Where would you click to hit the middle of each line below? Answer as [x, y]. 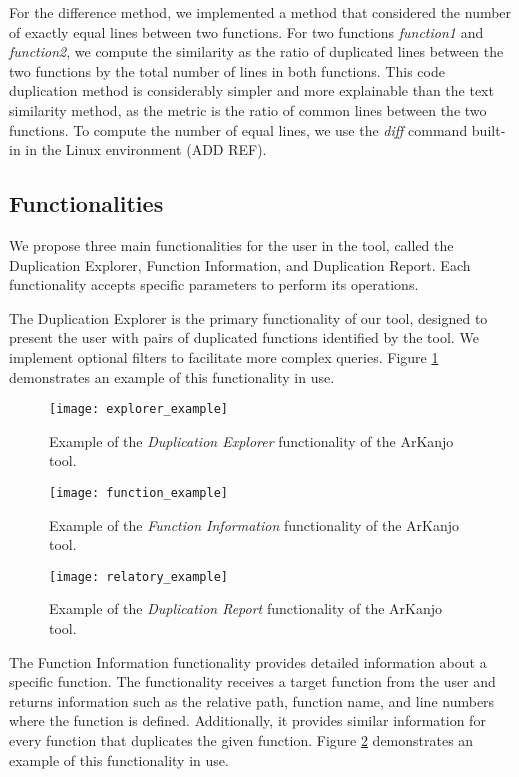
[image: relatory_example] [138, 576]
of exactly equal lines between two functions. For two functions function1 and [246, 31]
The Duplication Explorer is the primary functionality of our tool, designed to [248, 317]
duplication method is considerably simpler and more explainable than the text [251, 90]
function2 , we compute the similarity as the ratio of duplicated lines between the [256, 51]
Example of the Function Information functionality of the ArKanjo [254, 524]
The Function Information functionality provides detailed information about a [248, 661]
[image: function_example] [138, 492]
